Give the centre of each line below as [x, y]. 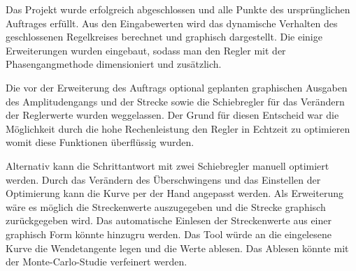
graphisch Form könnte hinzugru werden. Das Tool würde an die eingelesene [169, 234]
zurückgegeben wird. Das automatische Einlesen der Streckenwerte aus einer [169, 220]
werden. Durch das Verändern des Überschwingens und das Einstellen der [163, 179]
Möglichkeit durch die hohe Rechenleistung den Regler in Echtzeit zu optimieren [178, 128]
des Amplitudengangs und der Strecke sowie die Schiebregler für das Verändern [175, 101]
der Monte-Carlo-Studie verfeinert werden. [97, 262]
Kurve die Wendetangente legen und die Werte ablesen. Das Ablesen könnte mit [177, 248]
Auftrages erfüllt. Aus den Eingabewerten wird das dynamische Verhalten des [172, 23]
